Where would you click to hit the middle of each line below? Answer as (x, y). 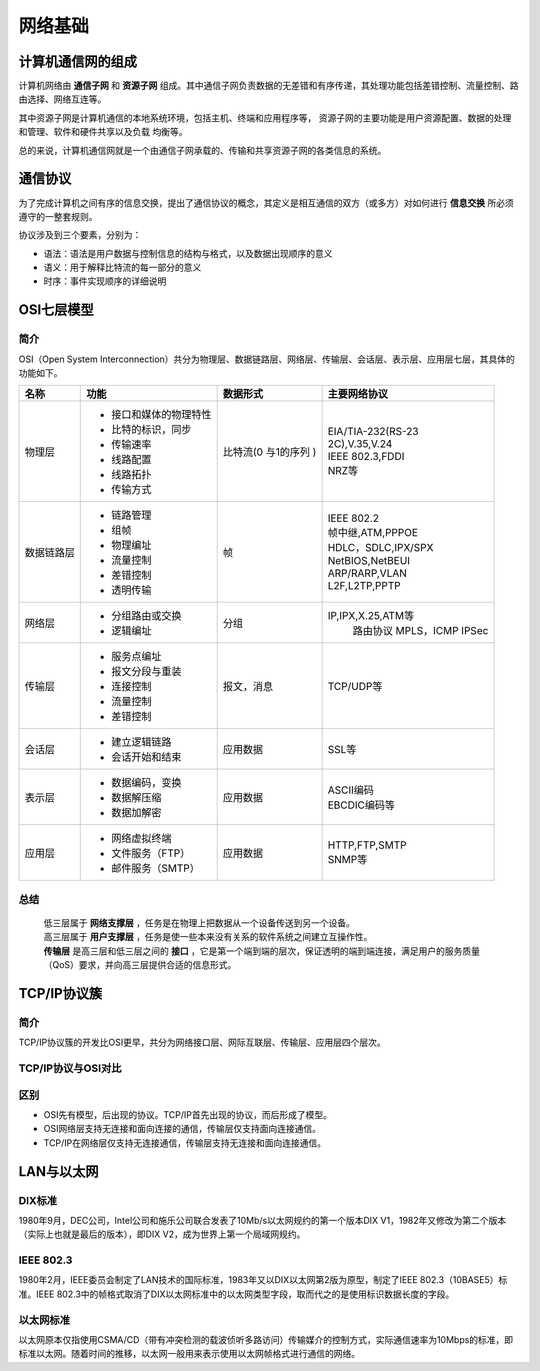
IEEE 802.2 (353, 518)
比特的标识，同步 (151, 430)
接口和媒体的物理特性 (161, 415)
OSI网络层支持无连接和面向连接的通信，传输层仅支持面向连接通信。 (182, 1129)
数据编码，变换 (146, 783)
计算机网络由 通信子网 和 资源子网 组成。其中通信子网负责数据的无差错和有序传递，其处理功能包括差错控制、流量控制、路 (268, 86)
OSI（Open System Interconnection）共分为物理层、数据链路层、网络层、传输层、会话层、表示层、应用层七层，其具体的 (266, 359)
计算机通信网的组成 (77, 61)
